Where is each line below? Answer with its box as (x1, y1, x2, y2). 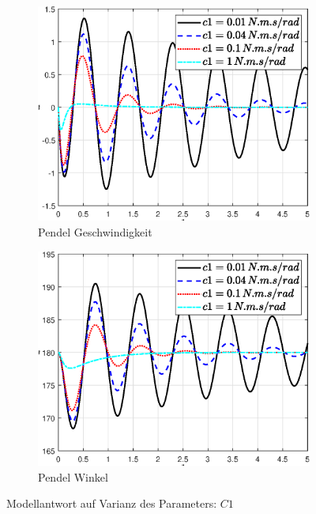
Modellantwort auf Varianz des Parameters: (6, 495, 217, 512)
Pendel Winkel (38, 468, 108, 485)
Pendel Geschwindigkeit (38, 224, 152, 240)
